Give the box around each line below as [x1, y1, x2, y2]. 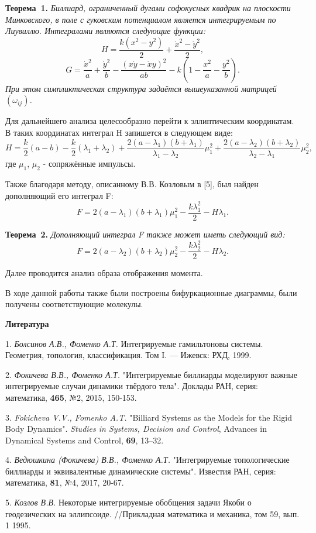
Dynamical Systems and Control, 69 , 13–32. [5, 434, 164, 446]
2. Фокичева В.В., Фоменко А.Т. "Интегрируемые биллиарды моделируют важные [5, 368, 297, 380]
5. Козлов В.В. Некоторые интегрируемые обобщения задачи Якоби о [5, 496, 252, 508]
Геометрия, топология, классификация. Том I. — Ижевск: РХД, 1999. [5, 349, 252, 361]
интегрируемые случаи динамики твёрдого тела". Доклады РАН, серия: [5, 380, 258, 392]
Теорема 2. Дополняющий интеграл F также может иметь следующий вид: [5, 228, 285, 240]
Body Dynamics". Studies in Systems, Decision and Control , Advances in [5, 422, 267, 435]
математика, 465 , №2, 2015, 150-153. [5, 391, 137, 403]
